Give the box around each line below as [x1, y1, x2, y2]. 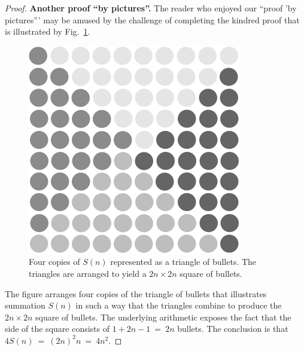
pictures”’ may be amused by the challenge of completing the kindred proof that [5, 13, 300, 26]
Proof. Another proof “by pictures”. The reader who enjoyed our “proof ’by [5, 2, 297, 14]
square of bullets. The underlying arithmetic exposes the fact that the [35, 310, 291, 323]
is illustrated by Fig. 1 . [5, 25, 90, 38]
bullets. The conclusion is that [177, 322, 288, 335]
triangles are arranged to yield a [29, 267, 147, 279]
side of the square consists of [5, 322, 110, 335]
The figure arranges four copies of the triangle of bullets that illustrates [5, 287, 267, 300]
